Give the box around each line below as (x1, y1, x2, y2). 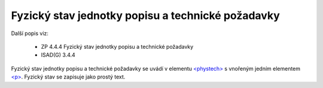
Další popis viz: (11, 30, 49, 37)
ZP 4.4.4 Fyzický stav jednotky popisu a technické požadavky (41, 43, 194, 50)
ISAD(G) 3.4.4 (41, 51, 76, 59)
